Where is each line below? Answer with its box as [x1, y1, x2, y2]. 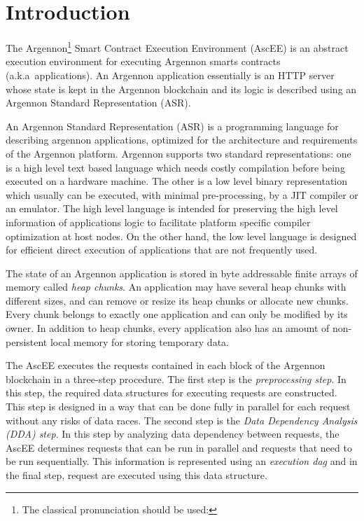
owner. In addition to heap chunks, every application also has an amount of [6, 321, 330, 335]
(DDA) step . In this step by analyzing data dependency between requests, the [6, 426, 339, 441]
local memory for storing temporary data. [50, 334, 229, 349]
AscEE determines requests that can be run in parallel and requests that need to [6, 440, 352, 454]
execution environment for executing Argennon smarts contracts [6, 54, 281, 69]
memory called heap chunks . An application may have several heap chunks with [6, 279, 346, 294]
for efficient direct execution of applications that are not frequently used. [6, 242, 318, 257]
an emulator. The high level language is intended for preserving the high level [6, 201, 338, 216]
